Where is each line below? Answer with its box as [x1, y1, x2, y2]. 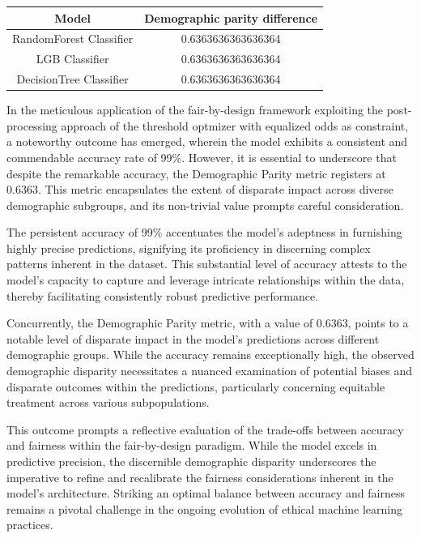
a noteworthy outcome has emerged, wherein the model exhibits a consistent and [6, 133, 408, 150]
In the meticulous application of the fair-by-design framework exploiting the [6, 101, 384, 118]
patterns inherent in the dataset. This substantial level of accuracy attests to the [6, 255, 407, 272]
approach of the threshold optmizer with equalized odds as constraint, [61, 117, 409, 134]
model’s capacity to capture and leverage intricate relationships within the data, [6, 271, 405, 288]
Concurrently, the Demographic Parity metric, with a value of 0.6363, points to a [6, 314, 409, 331]
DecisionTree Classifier [16, 70, 129, 88]
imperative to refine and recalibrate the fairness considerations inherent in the [6, 468, 393, 485]
